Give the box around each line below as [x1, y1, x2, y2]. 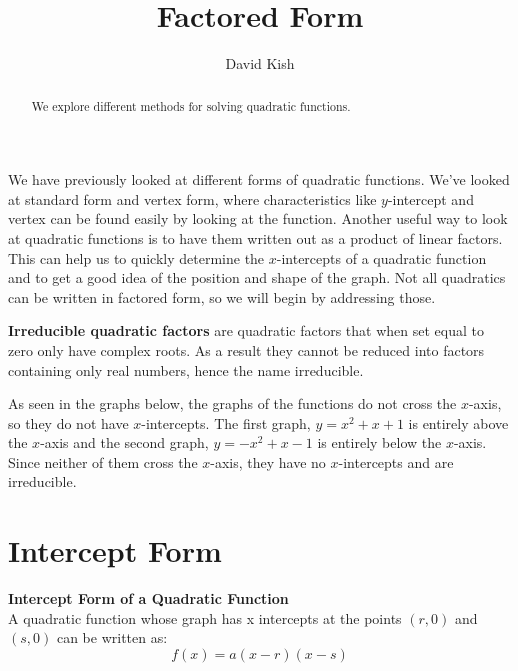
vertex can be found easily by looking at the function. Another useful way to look [8, 208, 508, 229]
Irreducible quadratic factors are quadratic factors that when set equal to [8, 320, 484, 341]
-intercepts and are [338, 451, 454, 472]
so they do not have [8, 412, 129, 433]
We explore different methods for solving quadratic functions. [31, 97, 351, 114]
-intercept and [387, 188, 474, 209]
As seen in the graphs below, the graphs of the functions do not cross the [8, 393, 457, 414]
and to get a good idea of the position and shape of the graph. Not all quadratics [8, 267, 506, 288]
